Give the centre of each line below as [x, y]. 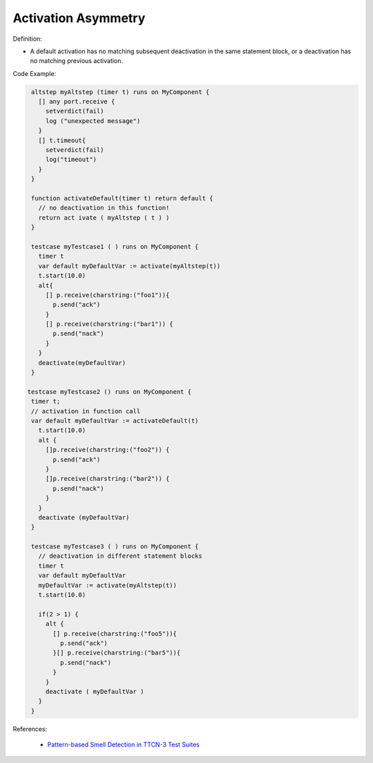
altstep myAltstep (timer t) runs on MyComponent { [121, 92]
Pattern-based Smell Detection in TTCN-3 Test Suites [123, 745]
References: [30, 728]
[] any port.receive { [77, 102]
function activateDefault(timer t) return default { [122, 198]
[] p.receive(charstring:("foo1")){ [107, 295]
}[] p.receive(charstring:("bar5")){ [117, 653]
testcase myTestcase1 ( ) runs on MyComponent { [115, 246]
